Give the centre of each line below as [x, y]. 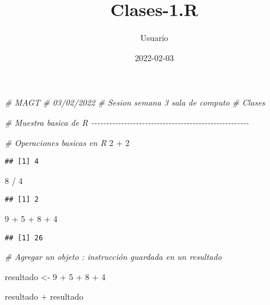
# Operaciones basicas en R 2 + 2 [67, 142]
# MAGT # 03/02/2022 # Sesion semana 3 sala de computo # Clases [135, 102]
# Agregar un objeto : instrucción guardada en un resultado [113, 257]
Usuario [154, 38]
